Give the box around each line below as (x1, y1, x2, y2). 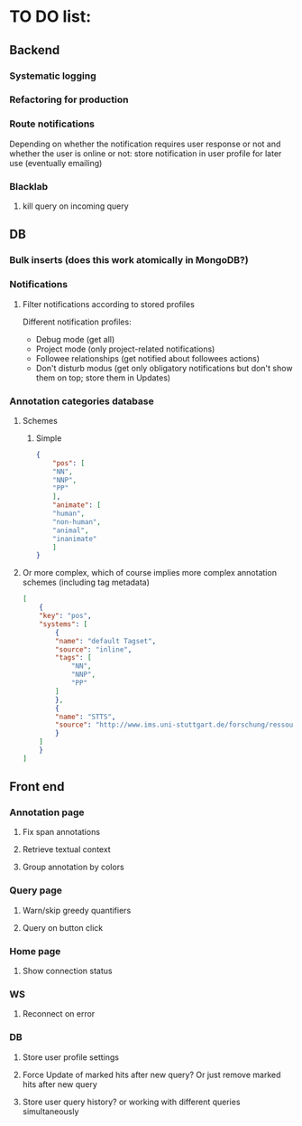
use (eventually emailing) (9, 157, 103, 168)
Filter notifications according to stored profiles (22, 298, 196, 309)
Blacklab (9, 180, 49, 192)
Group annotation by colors (22, 861, 124, 873)
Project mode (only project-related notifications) (35, 343, 215, 354)
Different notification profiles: (22, 316, 133, 327)
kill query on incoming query (22, 201, 129, 211)
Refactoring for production (9, 93, 129, 106)
